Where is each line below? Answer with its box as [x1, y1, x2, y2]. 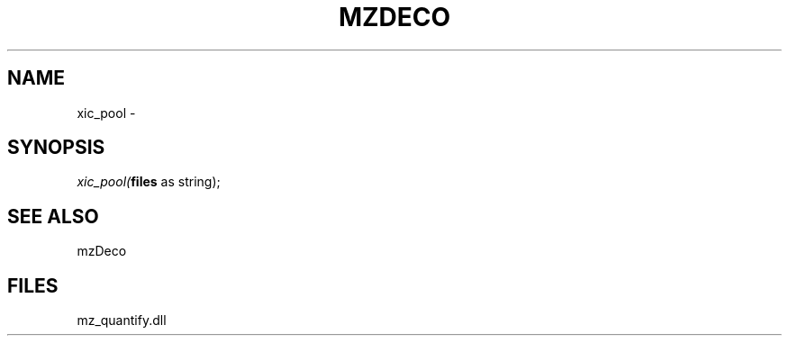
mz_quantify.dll [77, 312, 167, 329]
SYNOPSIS [7, 136, 105, 159]
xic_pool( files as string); [77, 174, 221, 190]
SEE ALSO [7, 204, 99, 228]
